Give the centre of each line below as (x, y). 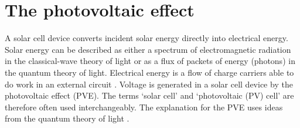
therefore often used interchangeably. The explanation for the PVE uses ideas (144, 107)
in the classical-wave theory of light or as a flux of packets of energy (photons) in (150, 61)
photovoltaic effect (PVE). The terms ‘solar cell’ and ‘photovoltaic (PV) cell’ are (149, 95)
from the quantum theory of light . (67, 118)
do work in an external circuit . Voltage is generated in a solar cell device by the (149, 84)
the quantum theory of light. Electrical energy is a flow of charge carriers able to (149, 72)
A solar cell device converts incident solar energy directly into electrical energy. (146, 38)
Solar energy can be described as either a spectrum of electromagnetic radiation (148, 49)
